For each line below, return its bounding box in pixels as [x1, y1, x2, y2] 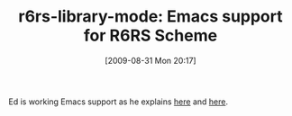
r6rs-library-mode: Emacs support [18, 6, 283, 27]
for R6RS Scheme [83, 25, 218, 46]
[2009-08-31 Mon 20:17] [105, 55, 196, 66]
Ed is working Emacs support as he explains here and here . [8, 96, 229, 107]
